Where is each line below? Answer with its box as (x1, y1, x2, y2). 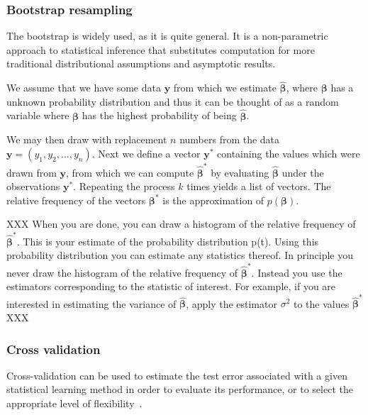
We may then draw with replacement (6, 132, 167, 147)
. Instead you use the (251, 265, 342, 280)
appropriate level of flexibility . (6, 396, 143, 411)
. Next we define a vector (91, 145, 201, 160)
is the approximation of (162, 192, 264, 207)
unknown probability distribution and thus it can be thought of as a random (6, 94, 339, 109)
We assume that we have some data (6, 80, 161, 95)
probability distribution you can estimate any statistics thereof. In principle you (6, 248, 354, 262)
